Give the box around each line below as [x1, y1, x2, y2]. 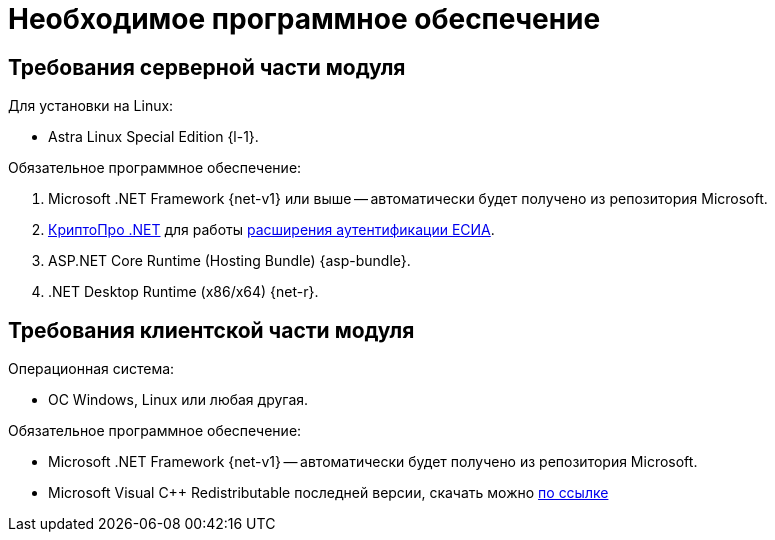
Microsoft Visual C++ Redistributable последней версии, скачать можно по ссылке [48, 484, 609, 502]
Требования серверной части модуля [8, 54, 406, 80]
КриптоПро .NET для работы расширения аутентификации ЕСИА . [48, 221, 495, 239]
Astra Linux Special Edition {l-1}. [48, 128, 259, 146]
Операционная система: [8, 360, 175, 378]
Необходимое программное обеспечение [8, 2, 601, 36]
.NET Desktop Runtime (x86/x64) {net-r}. [48, 283, 319, 301]
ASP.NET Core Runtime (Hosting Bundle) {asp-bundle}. [48, 252, 411, 270]
